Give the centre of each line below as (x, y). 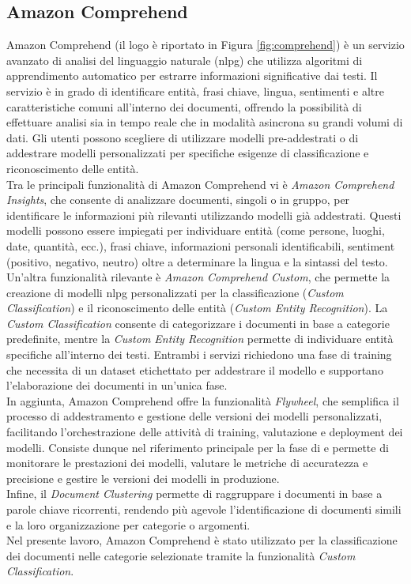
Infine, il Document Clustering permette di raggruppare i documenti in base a (194, 494)
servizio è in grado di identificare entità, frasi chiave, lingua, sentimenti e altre (195, 90)
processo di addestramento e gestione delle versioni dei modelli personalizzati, (194, 416)
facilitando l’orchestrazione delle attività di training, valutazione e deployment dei (205, 432)
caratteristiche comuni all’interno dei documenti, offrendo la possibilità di (184, 106)
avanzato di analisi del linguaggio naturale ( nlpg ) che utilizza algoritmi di (185, 60)
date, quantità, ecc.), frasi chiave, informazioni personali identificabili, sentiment (201, 245)
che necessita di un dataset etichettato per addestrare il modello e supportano (195, 369)
